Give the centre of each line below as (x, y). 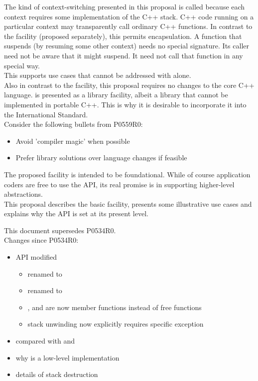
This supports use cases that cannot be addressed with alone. (98, 75)
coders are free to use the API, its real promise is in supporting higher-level (119, 184)
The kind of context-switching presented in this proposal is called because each (125, 6)
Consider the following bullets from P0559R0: (73, 124)
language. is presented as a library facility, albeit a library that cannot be (116, 95)
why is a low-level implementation (67, 357)
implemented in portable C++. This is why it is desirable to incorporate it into (125, 104)
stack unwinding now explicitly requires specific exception (116, 324)
